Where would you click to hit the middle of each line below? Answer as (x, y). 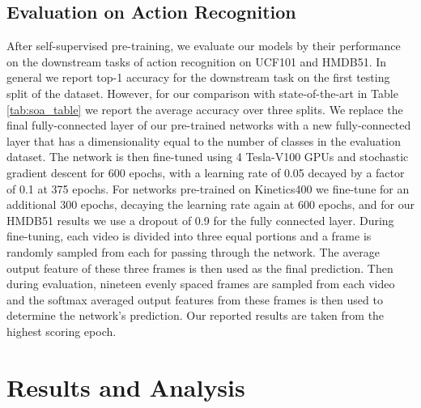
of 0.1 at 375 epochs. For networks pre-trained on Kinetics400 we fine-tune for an (208, 188)
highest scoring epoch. (62, 331)
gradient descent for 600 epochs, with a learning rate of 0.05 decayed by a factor (206, 172)
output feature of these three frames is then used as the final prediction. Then (200, 268)
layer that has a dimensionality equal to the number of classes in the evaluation (204, 140)
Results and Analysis (126, 387)
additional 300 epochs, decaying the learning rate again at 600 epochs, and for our (210, 204)
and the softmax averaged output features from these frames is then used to (195, 299)
